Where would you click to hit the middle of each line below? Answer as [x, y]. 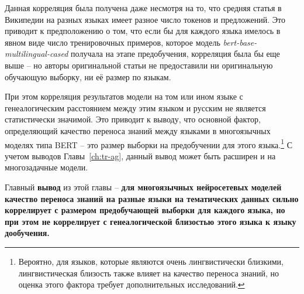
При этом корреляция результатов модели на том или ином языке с [124, 96]
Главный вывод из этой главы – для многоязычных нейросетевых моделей [143, 187]
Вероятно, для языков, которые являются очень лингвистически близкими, [151, 261]
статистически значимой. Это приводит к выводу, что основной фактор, [133, 119]
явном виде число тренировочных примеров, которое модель [113, 42]
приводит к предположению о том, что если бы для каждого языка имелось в [143, 31]
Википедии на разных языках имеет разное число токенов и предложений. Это [145, 19]
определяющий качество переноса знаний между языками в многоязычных [138, 130]
